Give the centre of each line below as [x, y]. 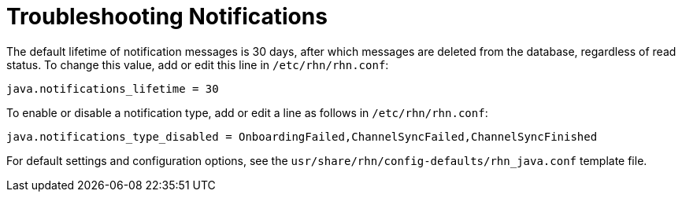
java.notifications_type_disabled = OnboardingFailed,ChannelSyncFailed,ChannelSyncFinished [302, 136]
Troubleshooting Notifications [167, 16]
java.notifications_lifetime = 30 [113, 88]
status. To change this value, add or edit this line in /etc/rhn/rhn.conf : [198, 64]
